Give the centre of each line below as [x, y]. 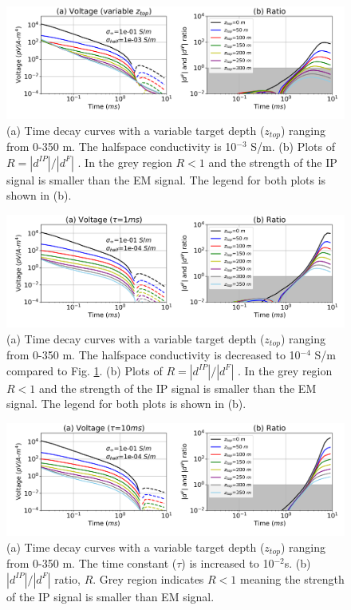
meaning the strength [292, 578]
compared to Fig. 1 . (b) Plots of [85, 370]
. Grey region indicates [148, 578]
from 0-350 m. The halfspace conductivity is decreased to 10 [154, 355]
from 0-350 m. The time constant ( [92, 563]
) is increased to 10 [228, 563]
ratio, [67, 578]
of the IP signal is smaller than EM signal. [110, 596]
